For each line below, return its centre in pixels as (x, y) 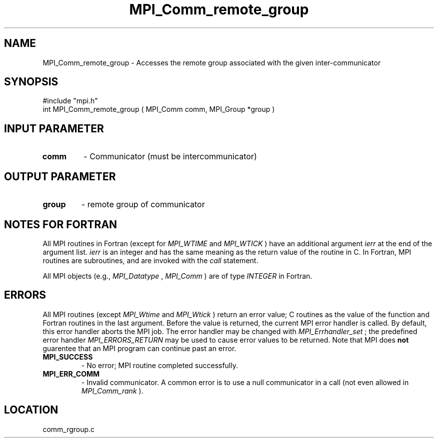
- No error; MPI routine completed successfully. (160, 365)
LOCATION (31, 410)
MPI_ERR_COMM (71, 374)
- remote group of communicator (143, 205)
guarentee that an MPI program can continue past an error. (139, 348)
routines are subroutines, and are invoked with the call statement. (150, 260)
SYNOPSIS (31, 82)
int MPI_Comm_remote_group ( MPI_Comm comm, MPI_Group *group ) (159, 109)
